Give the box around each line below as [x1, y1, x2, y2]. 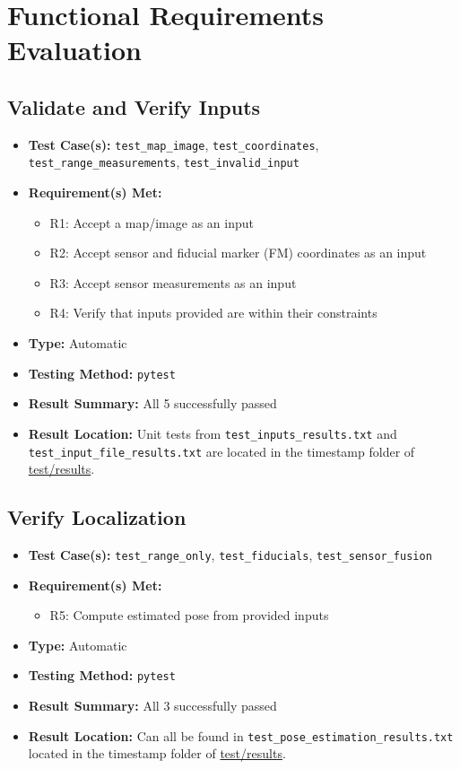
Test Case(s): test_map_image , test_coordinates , [28, 135, 319, 153]
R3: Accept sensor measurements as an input [49, 273, 297, 292]
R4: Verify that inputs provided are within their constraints [49, 303, 378, 322]
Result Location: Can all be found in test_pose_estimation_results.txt [28, 726, 454, 745]
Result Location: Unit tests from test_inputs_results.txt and [28, 424, 397, 442]
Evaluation [7, 31, 142, 68]
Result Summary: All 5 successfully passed [28, 394, 277, 413]
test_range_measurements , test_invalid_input [28, 153, 299, 171]
